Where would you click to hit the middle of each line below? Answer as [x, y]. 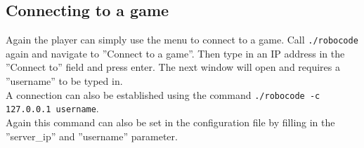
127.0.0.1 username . [52, 108]
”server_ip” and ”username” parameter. [92, 136]
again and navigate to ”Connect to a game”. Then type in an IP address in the [175, 53]
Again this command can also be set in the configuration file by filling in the [170, 122]
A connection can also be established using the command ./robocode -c [163, 94]
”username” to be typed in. [64, 81]
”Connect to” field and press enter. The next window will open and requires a [173, 67]
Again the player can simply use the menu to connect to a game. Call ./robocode [182, 40]
